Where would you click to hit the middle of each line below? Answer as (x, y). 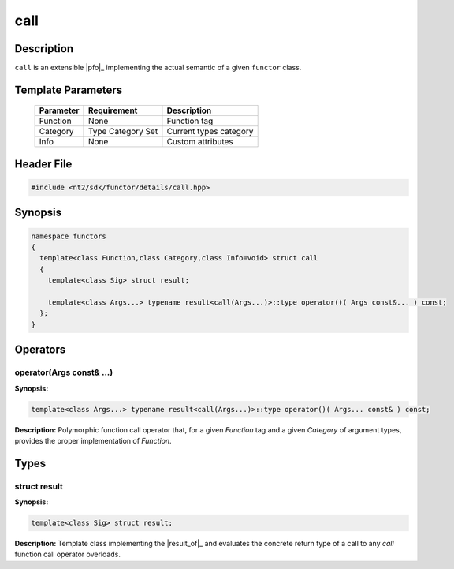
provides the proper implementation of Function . (93, 440)
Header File (43, 164)
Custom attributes (200, 142)
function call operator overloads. (68, 554)
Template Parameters (69, 90)
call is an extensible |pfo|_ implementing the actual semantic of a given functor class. (158, 68)
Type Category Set (123, 132)
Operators (40, 350)
